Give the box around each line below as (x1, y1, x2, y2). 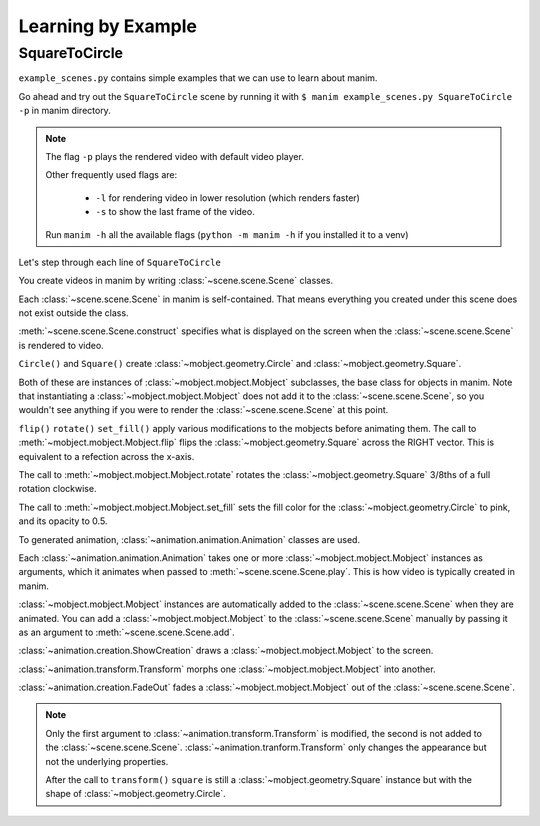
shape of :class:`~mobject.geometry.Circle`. (45, 788, 227, 800)
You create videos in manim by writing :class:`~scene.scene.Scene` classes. (18, 275, 334, 287)
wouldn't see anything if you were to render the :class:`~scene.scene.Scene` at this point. (18, 404, 389, 416)
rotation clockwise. (18, 483, 97, 495)
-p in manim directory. (18, 105, 112, 117)
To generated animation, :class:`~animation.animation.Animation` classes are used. (18, 533, 360, 545)
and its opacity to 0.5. (18, 515, 108, 527)
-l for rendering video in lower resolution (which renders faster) (95, 191, 360, 204)
